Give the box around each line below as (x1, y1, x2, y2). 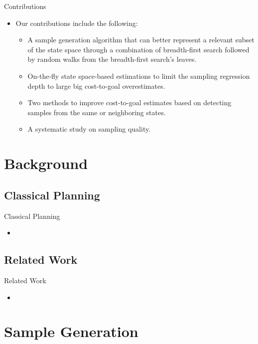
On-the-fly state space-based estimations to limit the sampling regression (27, 70, 250, 81)
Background (4, 153, 88, 173)
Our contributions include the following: (15, 17, 138, 28)
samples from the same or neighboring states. (27, 107, 166, 117)
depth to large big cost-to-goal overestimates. (27, 80, 165, 91)
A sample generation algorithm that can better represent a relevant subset (27, 34, 255, 45)
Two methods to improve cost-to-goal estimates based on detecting (27, 97, 232, 108)
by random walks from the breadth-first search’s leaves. (27, 54, 197, 64)
